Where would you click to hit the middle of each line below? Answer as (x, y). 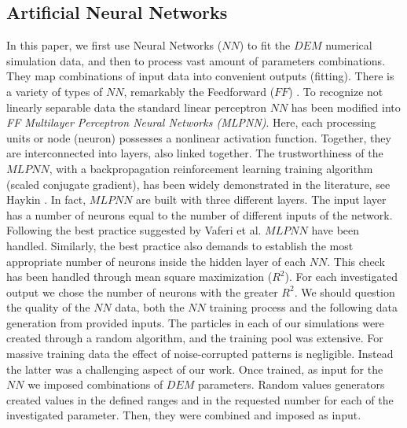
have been (335, 230)
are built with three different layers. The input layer (261, 199)
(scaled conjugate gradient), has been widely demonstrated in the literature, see (198, 184)
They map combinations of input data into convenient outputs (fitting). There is (200, 76)
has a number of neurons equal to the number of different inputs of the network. (200, 214)
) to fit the (265, 45)
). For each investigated (341, 277)
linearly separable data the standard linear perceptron (136, 107)
